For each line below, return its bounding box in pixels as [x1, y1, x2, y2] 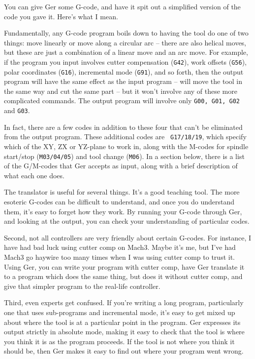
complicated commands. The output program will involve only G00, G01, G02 [4, 95, 240, 106]
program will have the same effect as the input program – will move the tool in [4, 76, 243, 86]
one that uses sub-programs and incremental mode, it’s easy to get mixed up [4, 307, 235, 317]
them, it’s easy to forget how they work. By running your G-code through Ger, [4, 206, 242, 216]
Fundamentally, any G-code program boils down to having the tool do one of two [4, 28, 249, 38]
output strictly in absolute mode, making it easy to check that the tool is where [4, 326, 245, 337]
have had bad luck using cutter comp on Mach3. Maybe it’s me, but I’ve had [4, 242, 236, 252]
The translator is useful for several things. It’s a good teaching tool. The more [4, 187, 240, 197]
